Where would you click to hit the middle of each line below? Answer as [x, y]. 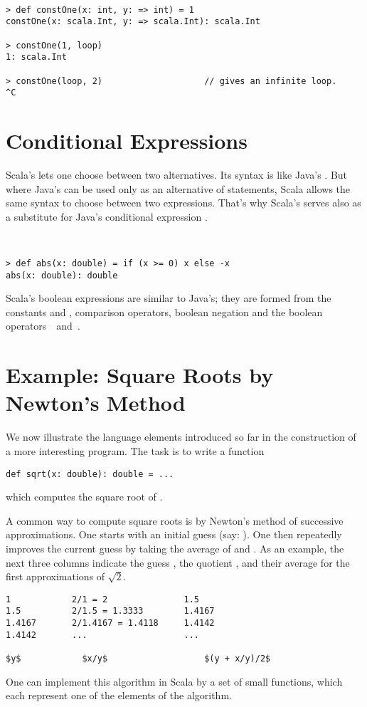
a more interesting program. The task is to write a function [135, 450]
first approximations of [55, 576]
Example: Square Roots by [140, 375]
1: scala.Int [36, 57]
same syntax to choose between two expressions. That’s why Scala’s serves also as [183, 203]
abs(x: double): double [62, 275]
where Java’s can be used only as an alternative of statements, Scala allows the [178, 188]
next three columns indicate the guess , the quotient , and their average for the [178, 562]
